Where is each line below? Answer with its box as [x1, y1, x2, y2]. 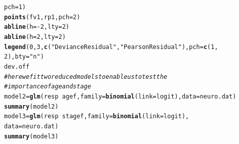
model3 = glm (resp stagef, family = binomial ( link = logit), [4, 113, 189, 120]
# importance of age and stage [4, 83, 91, 90]
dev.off [4, 63, 30, 70]
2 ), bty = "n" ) [4, 53, 44, 61]
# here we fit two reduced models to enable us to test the [4, 73, 168, 80]
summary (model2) [4, 103, 59, 110]
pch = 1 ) [4, 4, 26, 11]
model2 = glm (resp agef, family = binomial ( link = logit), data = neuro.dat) [4, 92, 236, 100]
